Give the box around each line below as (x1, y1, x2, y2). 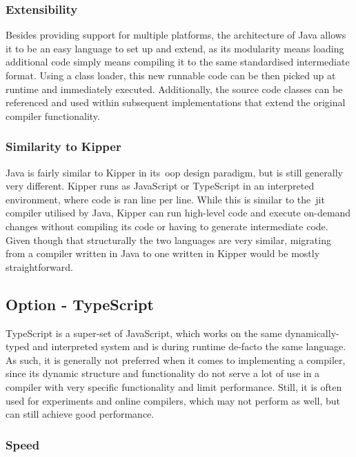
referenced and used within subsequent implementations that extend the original (6, 95, 346, 110)
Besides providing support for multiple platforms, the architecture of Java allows (6, 28, 346, 42)
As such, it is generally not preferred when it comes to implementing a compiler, (6, 352, 346, 367)
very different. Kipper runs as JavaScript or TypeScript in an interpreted (6, 179, 315, 193)
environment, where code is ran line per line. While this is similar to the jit (6, 192, 325, 206)
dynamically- (285, 325, 339, 340)
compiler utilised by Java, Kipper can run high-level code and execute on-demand (6, 205, 351, 220)
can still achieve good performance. (6, 407, 155, 421)
